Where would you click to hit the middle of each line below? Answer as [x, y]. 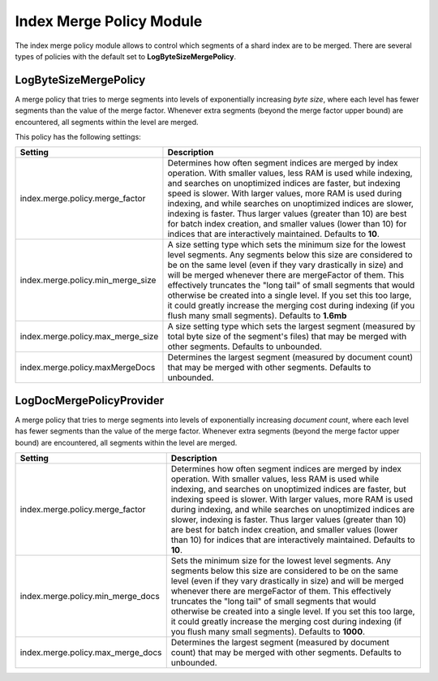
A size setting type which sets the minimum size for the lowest [286, 245]
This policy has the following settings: [78, 137]
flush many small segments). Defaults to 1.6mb [257, 316]
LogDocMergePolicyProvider [90, 401]
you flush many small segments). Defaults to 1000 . [268, 631]
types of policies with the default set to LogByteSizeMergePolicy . [126, 56]
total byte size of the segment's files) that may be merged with [287, 337]
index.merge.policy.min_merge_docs [90, 597]
